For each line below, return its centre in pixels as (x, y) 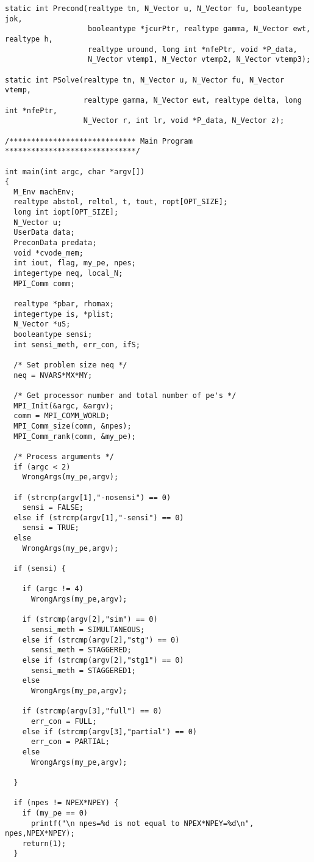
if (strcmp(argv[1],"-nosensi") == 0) (92, 497)
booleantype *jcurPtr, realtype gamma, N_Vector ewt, (199, 29)
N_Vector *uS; (42, 324)
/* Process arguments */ (64, 456)
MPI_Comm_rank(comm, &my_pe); (75, 436)
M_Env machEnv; (44, 192)
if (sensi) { (40, 569)
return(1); (44, 843)
